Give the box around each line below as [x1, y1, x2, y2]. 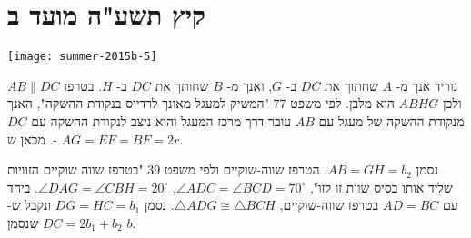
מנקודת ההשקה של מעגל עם [318, 111, 465, 130]
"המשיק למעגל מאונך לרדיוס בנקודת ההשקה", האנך [7, 94, 269, 113]
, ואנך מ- [226, 75, 273, 94]
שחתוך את [325, 75, 378, 94]
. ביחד [7, 177, 38, 196]
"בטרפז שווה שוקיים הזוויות [7, 160, 144, 179]
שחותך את [155, 75, 209, 94]
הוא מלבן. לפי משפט [290, 94, 395, 113]
